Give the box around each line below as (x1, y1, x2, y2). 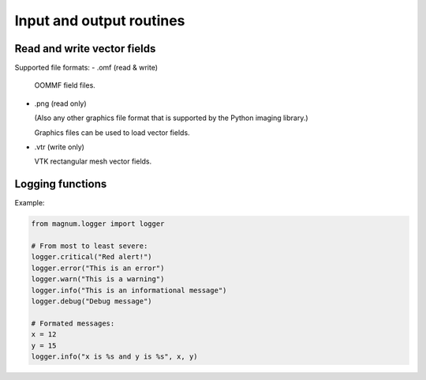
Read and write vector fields (14, 42, 156, 55)
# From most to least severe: (31, 242, 148, 250)
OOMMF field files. (34, 81, 96, 90)
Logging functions (14, 178, 107, 191)
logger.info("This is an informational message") (31, 285, 227, 295)
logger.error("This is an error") (31, 263, 165, 273)
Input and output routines (14, 12, 185, 29)
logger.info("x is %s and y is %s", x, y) (31, 352, 198, 361)
